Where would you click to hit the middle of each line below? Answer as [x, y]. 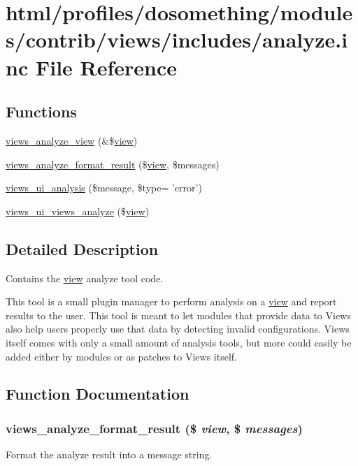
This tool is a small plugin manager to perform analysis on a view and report [171, 301]
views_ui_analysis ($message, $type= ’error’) [104, 188]
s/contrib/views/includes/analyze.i [177, 39]
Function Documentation [98, 394]
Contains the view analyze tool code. [85, 278]
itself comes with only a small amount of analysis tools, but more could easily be [179, 342]
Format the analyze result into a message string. [109, 454]
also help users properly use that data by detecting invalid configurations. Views [178, 329]
